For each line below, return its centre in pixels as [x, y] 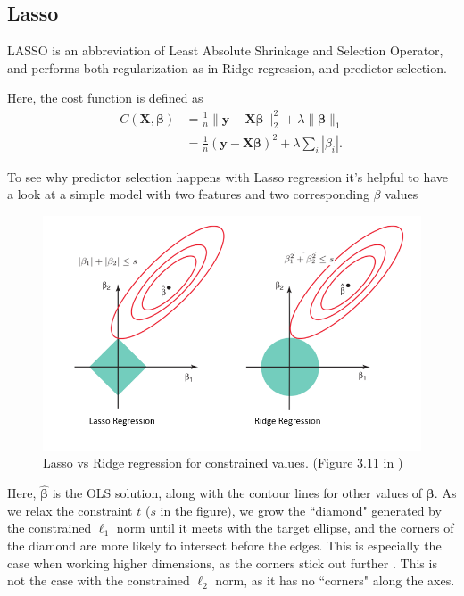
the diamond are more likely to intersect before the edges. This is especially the [224, 545]
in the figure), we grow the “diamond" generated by [301, 510]
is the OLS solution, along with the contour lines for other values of [237, 493]
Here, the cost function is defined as [105, 98]
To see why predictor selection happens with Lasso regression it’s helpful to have [228, 176]
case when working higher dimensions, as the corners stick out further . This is [222, 563]
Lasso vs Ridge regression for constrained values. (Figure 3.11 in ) [223, 463]
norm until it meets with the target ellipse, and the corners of [285, 528]
